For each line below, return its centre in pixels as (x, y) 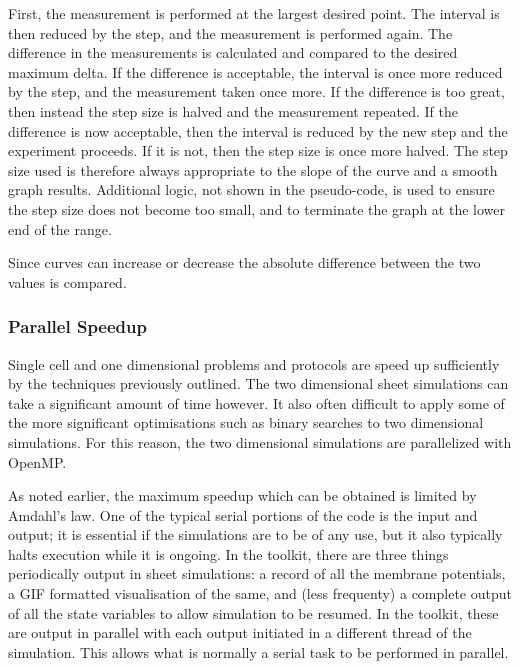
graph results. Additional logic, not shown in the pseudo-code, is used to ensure (251, 189)
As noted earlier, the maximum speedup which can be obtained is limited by (242, 495)
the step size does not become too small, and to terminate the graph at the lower (256, 208)
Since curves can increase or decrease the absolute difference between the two (244, 262)
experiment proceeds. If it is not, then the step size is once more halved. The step (258, 150)
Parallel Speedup (77, 326)
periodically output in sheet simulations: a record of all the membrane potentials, (257, 573)
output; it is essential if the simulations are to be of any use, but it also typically (255, 534)
